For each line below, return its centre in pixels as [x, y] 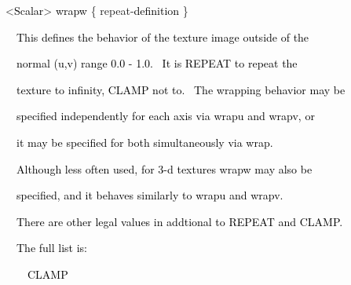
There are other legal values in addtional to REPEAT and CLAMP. [179, 221]
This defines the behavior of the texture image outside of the [163, 37]
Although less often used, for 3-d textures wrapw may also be [164, 168]
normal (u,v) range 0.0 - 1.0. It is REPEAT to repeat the [157, 63]
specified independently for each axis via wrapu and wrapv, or [165, 116]
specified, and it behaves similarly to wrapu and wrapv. [150, 195]
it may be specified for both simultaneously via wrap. [144, 142]
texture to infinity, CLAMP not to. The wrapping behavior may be [181, 89]
